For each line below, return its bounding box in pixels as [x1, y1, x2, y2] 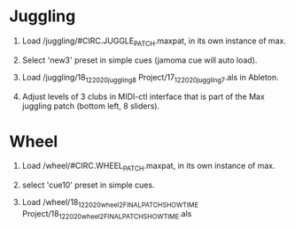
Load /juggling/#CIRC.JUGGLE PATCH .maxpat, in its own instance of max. [21, 35, 286, 48]
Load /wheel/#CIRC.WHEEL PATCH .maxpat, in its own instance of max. [21, 161, 276, 173]
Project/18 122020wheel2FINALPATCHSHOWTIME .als [21, 209, 192, 221]
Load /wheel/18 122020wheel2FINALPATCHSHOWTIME [21, 197, 199, 209]
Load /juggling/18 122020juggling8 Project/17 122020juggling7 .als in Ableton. [21, 72, 279, 85]
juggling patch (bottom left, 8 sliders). [21, 100, 160, 111]
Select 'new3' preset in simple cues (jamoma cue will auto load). [21, 55, 258, 65]
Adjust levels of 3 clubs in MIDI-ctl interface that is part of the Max [21, 91, 266, 102]
